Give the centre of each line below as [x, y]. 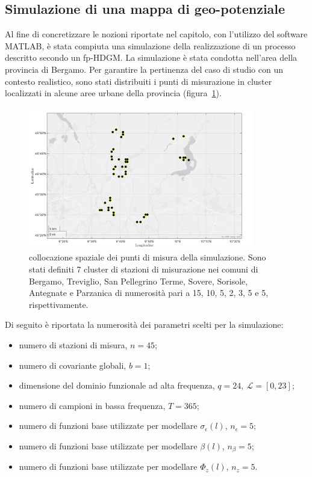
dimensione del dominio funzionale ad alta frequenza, [117, 385]
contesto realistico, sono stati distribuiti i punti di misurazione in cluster [139, 81]
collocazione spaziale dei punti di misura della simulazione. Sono [148, 257]
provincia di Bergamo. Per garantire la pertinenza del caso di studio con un [144, 69]
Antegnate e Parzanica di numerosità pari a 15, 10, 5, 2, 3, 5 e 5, [149, 293]
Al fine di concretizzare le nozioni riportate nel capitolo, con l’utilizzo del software [156, 34]
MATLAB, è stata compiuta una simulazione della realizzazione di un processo [150, 45]
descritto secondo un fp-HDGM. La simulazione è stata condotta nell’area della [151, 57]
